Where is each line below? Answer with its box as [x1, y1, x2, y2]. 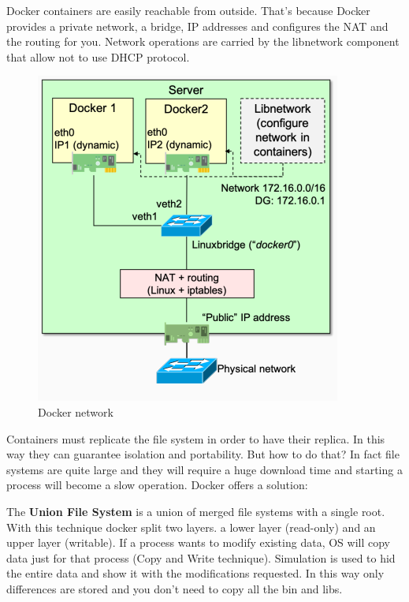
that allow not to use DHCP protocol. [6, 48, 190, 65]
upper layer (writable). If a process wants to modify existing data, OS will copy [6, 534, 390, 551]
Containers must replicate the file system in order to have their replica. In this [6, 430, 385, 447]
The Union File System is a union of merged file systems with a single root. [6, 503, 385, 519]
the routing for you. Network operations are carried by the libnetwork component [6, 33, 400, 50]
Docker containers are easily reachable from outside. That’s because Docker [6, 2, 370, 18]
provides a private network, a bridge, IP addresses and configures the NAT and [6, 17, 389, 34]
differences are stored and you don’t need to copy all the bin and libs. [6, 580, 343, 596]
